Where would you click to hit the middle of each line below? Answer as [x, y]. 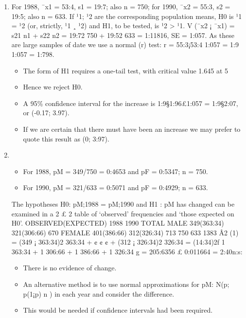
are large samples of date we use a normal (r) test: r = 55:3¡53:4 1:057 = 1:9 [125, 44]
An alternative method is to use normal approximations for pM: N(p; [126, 284]
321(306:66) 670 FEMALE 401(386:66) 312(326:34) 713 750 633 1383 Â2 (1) [125, 232]
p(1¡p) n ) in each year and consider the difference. [99, 293]
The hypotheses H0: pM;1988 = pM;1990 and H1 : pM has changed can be [123, 203]
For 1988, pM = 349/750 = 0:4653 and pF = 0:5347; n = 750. [115, 171]
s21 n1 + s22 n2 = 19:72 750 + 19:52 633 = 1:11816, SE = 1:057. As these [123, 35]
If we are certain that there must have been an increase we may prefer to [132, 129]
